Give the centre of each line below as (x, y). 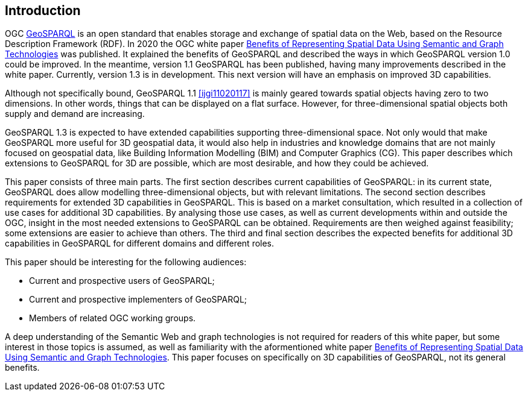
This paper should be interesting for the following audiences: (126, 262)
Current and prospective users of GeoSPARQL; (122, 281)
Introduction (43, 11)
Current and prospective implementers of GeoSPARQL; (138, 300)
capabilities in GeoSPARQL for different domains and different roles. (140, 244)
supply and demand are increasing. (75, 114)
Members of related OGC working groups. (113, 318)
